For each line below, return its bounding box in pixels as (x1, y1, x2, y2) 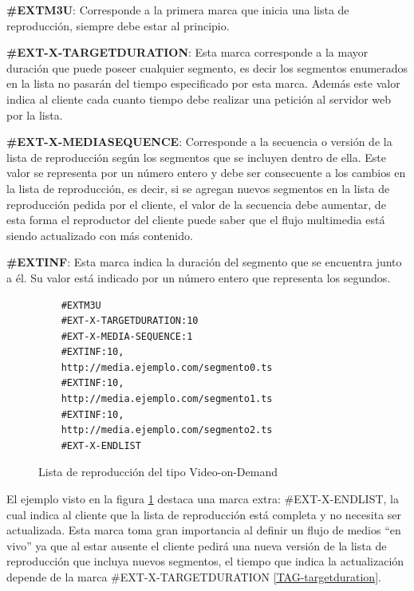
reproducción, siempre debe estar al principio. (6, 17, 230, 33)
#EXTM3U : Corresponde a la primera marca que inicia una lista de (6, 2, 349, 18)
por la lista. (6, 106, 63, 123)
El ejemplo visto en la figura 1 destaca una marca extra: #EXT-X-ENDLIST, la (6, 491, 400, 507)
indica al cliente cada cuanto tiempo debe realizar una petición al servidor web (6, 90, 392, 107)
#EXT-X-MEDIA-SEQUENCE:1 (61, 330, 193, 342)
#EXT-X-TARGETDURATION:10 (61, 315, 199, 327)
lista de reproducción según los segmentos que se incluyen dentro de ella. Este (6, 148, 387, 165)
